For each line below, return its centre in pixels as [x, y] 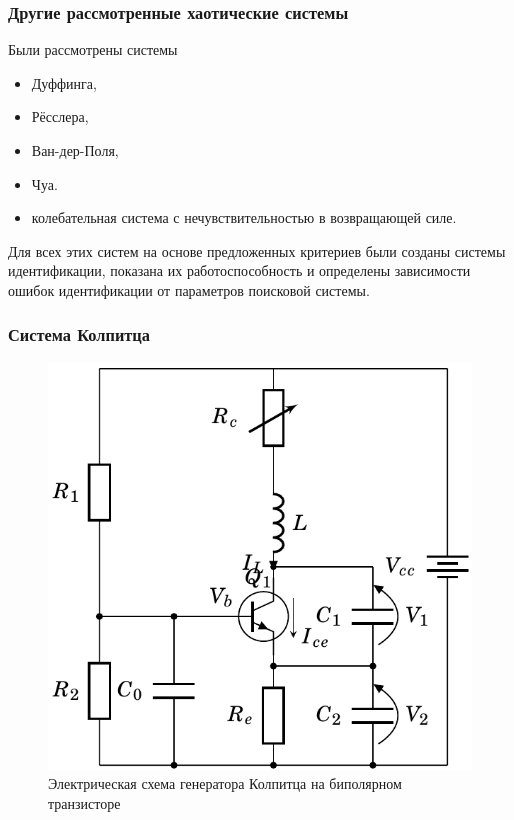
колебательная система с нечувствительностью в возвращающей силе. [244, 217]
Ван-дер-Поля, [75, 150]
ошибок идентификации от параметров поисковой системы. [189, 289]
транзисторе [84, 802]
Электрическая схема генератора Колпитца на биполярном [225, 783]
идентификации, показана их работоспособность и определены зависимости [239, 270]
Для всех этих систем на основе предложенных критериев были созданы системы [257, 250]
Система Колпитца [79, 334]
